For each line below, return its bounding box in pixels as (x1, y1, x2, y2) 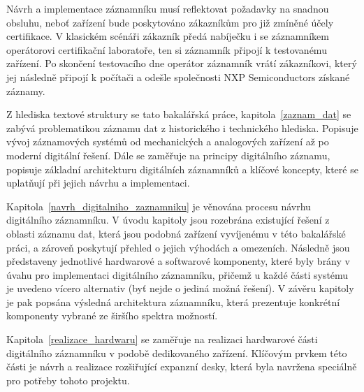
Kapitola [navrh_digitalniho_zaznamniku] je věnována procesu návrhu (6, 198, 311, 213)
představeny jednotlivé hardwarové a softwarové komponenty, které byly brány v (6, 254, 350, 268)
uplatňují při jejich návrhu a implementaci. (6, 175, 190, 190)
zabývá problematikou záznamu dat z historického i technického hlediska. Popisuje (6, 120, 358, 135)
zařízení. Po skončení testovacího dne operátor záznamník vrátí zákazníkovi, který (6, 56, 357, 71)
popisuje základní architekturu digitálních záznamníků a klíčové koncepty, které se (6, 161, 358, 176)
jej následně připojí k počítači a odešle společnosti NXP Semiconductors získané (6, 69, 350, 84)
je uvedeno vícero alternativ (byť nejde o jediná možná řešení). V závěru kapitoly (6, 281, 354, 296)
